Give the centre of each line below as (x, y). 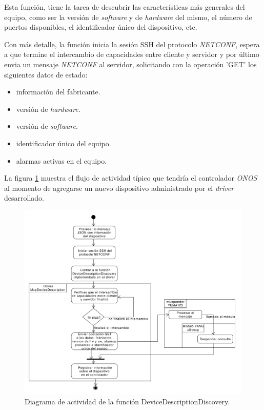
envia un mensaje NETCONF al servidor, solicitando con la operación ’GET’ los (130, 64)
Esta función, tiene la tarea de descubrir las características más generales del (125, 7)
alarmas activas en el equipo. (62, 160)
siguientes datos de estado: (46, 74)
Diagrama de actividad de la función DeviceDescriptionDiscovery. (127, 402)
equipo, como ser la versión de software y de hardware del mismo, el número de (128, 17)
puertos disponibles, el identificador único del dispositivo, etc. (101, 27)
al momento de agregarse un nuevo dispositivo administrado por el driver (119, 188)
